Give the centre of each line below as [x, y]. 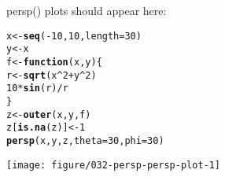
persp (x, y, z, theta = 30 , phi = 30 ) [85, 140]
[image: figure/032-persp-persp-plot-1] [114, 165]
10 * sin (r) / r [37, 88]
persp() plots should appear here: [87, 10]
